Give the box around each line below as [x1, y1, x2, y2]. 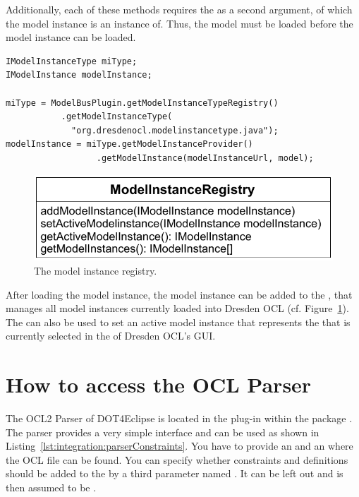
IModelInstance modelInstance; [6, 70, 152, 80]
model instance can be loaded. [6, 30, 136, 44]
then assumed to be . [6, 480, 97, 495]
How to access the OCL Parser [6, 370, 312, 399]
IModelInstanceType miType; [6, 56, 138, 66]
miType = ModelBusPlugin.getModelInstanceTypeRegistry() [6, 97, 279, 108]
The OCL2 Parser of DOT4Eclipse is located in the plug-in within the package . [6, 411, 353, 426]
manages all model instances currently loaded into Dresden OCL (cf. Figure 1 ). [6, 301, 349, 316]
